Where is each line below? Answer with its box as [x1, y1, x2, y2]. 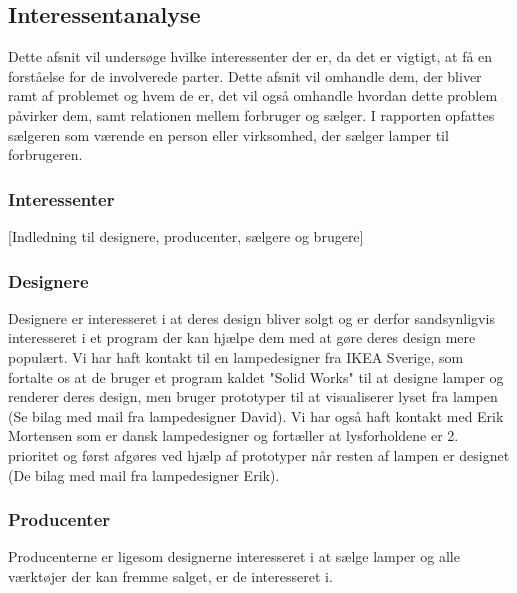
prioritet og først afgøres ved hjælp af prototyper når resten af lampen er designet [8, 444, 510, 465]
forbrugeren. [8, 144, 83, 165]
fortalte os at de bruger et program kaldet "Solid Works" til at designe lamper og [8, 366, 504, 387]
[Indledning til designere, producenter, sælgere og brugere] [8, 225, 364, 246]
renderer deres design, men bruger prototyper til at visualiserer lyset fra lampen [8, 386, 498, 407]
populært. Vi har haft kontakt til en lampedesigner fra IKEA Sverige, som [8, 346, 464, 367]
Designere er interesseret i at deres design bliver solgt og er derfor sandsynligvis [8, 307, 495, 328]
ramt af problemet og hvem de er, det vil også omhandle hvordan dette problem [8, 85, 498, 106]
